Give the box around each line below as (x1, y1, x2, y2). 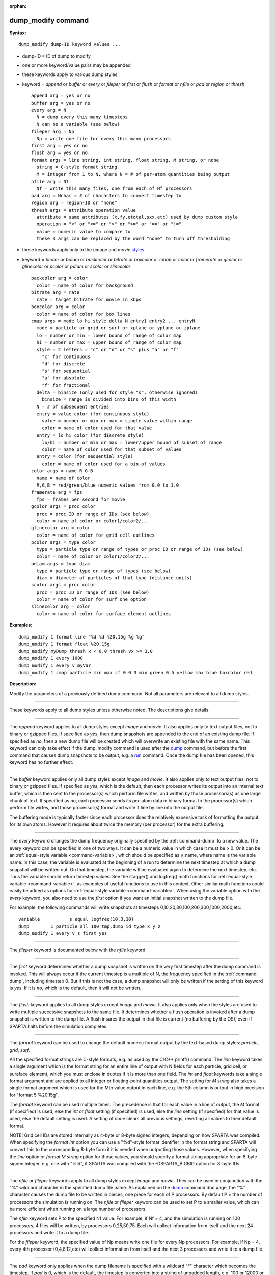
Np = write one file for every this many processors (36, 136, 171, 141)
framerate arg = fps (31, 490, 82, 495)
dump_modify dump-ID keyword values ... (18, 41, 121, 47)
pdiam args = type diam (31, 561, 91, 567)
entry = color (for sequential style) (36, 454, 133, 460)
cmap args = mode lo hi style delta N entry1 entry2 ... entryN (31, 318, 196, 324)
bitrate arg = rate (31, 290, 80, 295)
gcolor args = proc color (31, 504, 96, 509)
